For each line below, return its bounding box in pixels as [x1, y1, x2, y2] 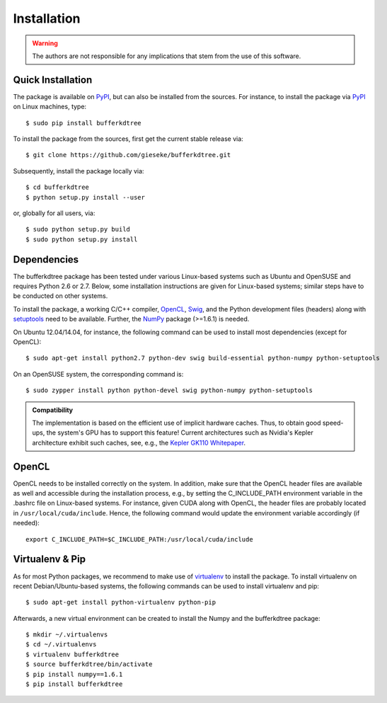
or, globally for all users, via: [13, 209, 96, 217]
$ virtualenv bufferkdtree [25, 650, 120, 658]
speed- [322, 418, 344, 427]
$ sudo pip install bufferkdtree [25, 119, 141, 127]
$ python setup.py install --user [25, 193, 145, 201]
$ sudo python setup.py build [25, 225, 131, 234]
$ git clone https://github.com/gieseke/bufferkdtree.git [25, 151, 231, 159]
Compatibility [32, 406, 74, 414]
